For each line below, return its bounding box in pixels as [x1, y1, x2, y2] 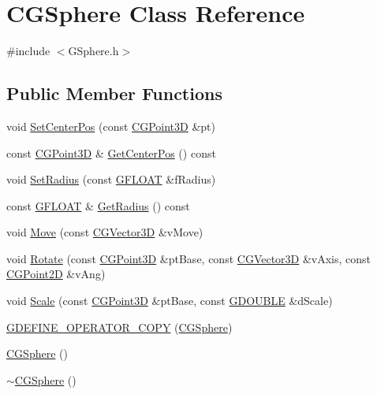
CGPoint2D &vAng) [6, 266, 106, 282]
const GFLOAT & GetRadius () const [6, 197, 190, 214]
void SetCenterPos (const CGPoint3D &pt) [6, 117, 215, 134]
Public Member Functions [6, 81, 222, 106]
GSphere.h [68, 43, 119, 59]
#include [6, 43, 50, 59]
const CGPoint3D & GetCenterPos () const [6, 144, 216, 161]
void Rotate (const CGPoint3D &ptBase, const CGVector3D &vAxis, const [6, 250, 371, 266]
